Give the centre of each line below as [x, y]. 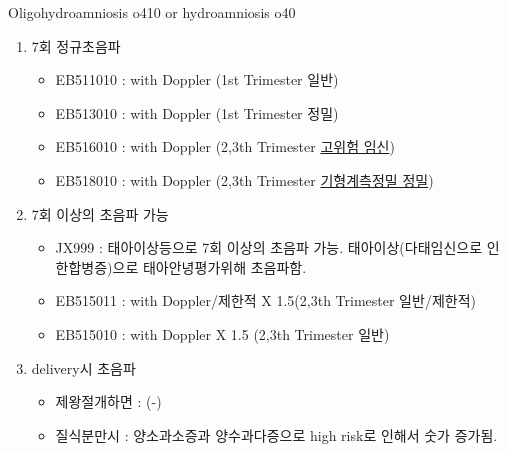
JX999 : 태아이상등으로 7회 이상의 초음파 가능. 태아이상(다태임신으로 [269, 247]
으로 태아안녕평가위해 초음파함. [209, 266]
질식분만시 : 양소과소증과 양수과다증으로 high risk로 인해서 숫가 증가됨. [276, 434]
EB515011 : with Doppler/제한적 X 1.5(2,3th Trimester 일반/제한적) [265, 300]
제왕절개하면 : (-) [108, 401]
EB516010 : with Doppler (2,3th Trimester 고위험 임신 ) [225, 146]
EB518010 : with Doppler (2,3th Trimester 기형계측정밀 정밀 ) [244, 179]
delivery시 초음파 [83, 367]
